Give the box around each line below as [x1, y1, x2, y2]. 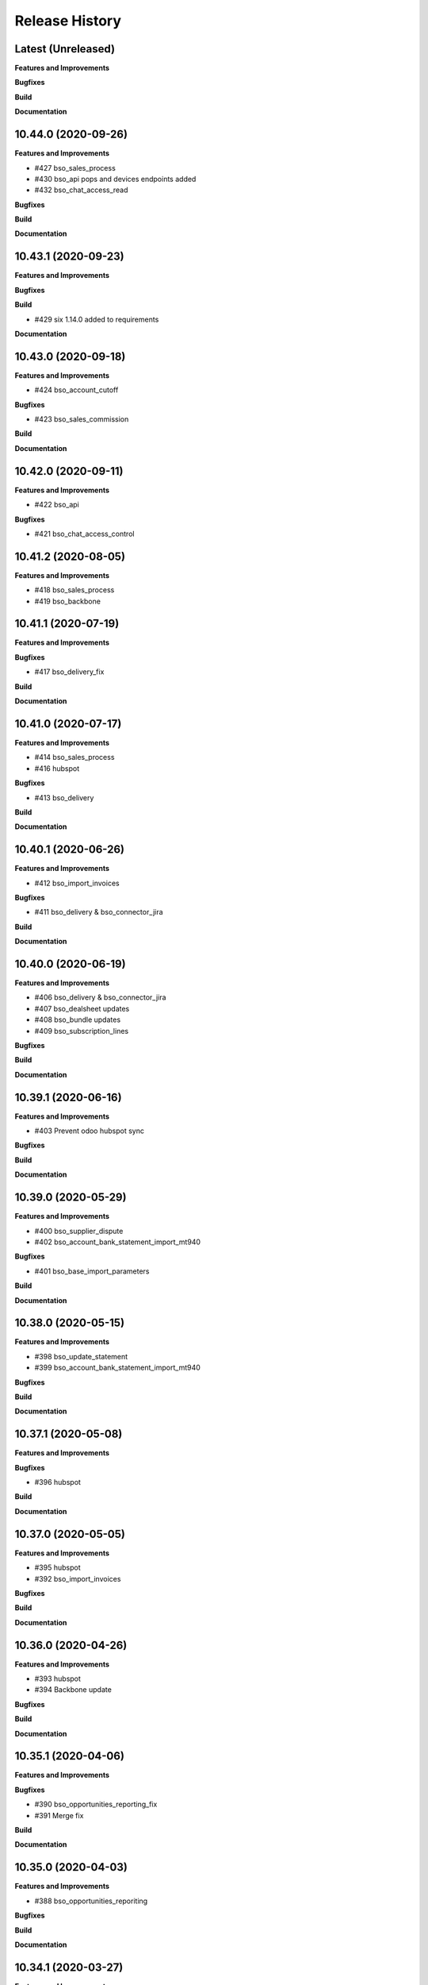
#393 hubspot [34, 1674, 81, 1683]
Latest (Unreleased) [14, 42, 115, 56]
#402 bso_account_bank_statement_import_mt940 [34, 1237, 201, 1247]
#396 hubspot [34, 1478, 81, 1487]
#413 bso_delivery [34, 792, 94, 802]
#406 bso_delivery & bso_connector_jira [34, 992, 166, 1002]
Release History [14, 12, 122, 29]
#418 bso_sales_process [34, 585, 115, 595]
